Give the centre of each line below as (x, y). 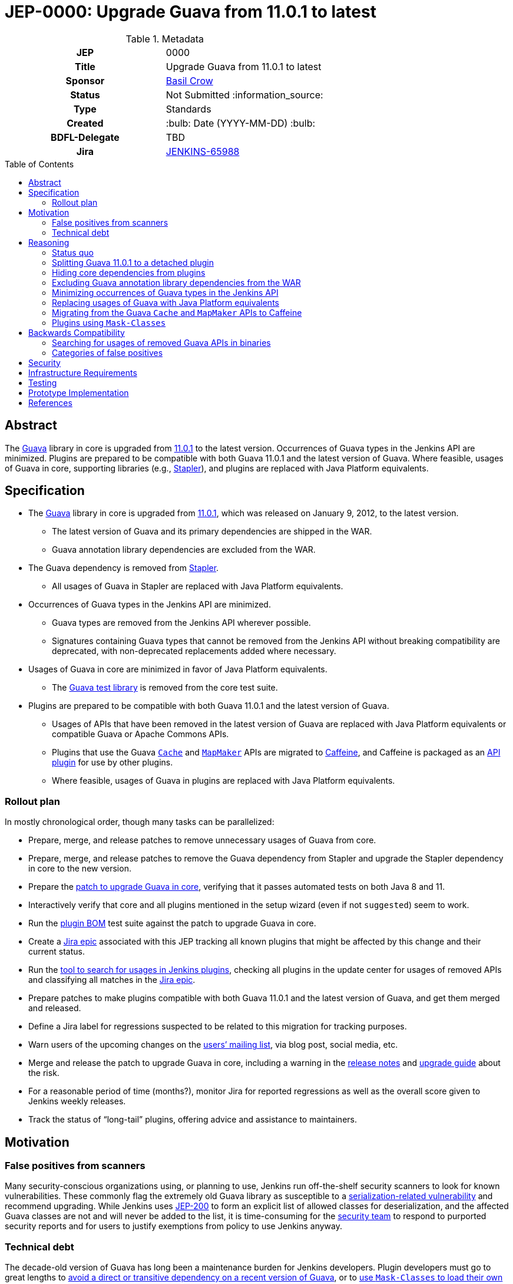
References (50, 402)
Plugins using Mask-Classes (109, 322)
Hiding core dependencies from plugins (129, 272)
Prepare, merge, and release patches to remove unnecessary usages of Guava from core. (202, 840)
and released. (55, 1008)
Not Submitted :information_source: (244, 95)
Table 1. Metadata (165, 39)
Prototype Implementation (79, 392)
